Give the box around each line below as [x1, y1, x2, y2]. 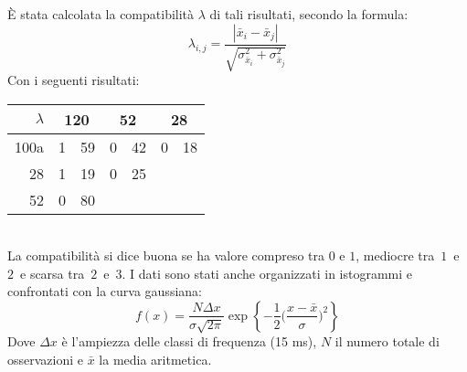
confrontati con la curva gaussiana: [7, 282, 202, 301]
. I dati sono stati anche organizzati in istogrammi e [122, 263, 413, 282]
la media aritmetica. [99, 349, 212, 368]
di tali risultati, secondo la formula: [209, 5, 409, 23]
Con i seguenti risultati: [7, 70, 140, 90]
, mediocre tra [356, 246, 435, 265]
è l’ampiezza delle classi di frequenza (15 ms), [61, 331, 317, 350]
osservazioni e [7, 349, 84, 368]
